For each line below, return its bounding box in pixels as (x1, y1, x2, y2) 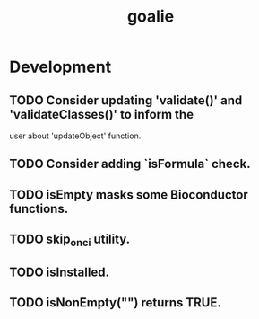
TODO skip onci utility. (9, 232, 131, 249)
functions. (9, 200, 69, 217)
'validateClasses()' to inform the (9, 106, 194, 122)
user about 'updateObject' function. (9, 130, 142, 141)
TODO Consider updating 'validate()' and (9, 93, 243, 108)
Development (9, 57, 112, 77)
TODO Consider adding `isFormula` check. (9, 156, 251, 172)
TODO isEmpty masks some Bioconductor (9, 187, 248, 202)
